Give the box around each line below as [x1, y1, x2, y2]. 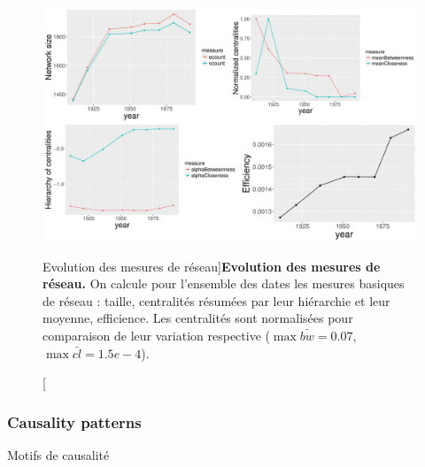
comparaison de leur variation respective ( [42, 325, 270, 344]
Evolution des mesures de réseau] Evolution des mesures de [42, 256, 381, 275]
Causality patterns [7, 410, 142, 433]
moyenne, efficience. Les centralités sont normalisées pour [42, 309, 353, 327]
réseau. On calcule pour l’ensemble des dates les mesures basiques [42, 274, 405, 293]
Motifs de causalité [7, 445, 110, 463]
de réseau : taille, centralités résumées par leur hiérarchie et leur [42, 291, 390, 310]
